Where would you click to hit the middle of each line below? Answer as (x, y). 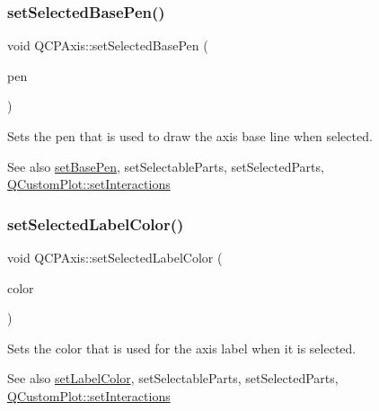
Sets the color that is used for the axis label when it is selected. (182, 348)
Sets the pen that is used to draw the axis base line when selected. (190, 136)
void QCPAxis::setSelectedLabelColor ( (115, 257)
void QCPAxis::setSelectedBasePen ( (108, 45)
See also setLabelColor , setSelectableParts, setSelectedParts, (173, 378)
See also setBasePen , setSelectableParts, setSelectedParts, (166, 166)
